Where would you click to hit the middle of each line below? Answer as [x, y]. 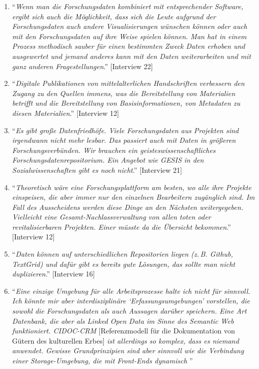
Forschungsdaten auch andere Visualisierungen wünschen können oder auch [129, 26]
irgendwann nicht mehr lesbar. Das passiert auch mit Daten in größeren [124, 140]
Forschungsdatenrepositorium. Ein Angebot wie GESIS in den [108, 160]
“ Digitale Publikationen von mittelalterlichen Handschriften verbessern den [128, 83]
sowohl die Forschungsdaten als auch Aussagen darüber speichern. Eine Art [129, 311]
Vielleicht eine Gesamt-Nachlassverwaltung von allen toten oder [111, 217]
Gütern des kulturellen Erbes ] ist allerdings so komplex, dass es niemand [125, 340]
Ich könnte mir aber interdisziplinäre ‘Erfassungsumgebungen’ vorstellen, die [131, 301]
